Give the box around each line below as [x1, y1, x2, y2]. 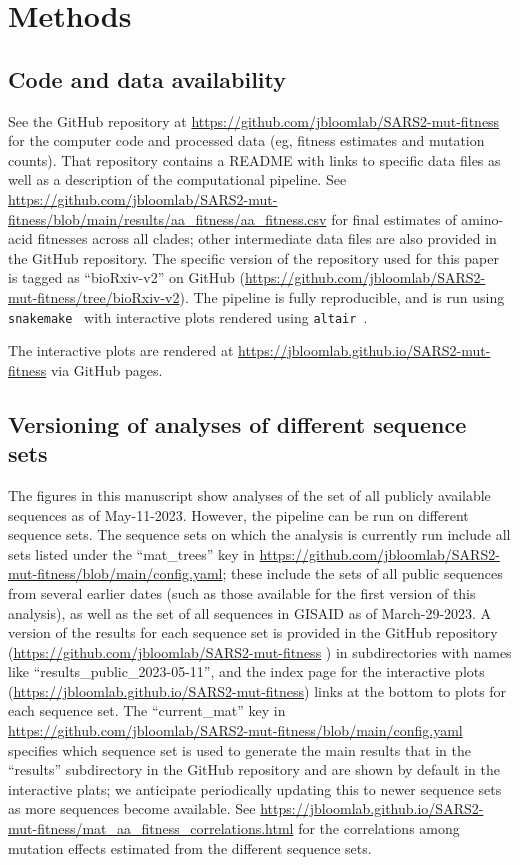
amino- [461, 208, 504, 229]
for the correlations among [298, 818, 460, 839]
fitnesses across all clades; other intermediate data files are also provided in [37, 228, 497, 249]
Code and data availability [8, 63, 286, 94]
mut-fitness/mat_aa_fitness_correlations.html [8, 818, 294, 839]
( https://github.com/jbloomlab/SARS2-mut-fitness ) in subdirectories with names [8, 641, 512, 662]
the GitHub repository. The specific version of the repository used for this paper [8, 247, 499, 268]
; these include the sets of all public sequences [222, 563, 503, 584]
